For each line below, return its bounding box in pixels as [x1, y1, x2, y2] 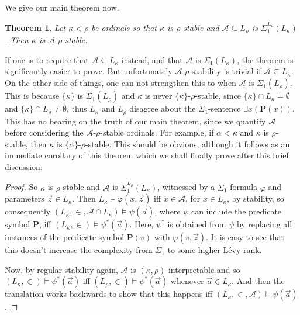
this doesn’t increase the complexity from [5, 244, 153, 256]
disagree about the [129, 102, 196, 115]
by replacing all [236, 218, 292, 230]
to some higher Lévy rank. [167, 244, 262, 256]
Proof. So [5, 181, 38, 193]
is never [144, 89, 173, 102]
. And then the [232, 275, 285, 287]
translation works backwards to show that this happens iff [5, 288, 213, 300]
